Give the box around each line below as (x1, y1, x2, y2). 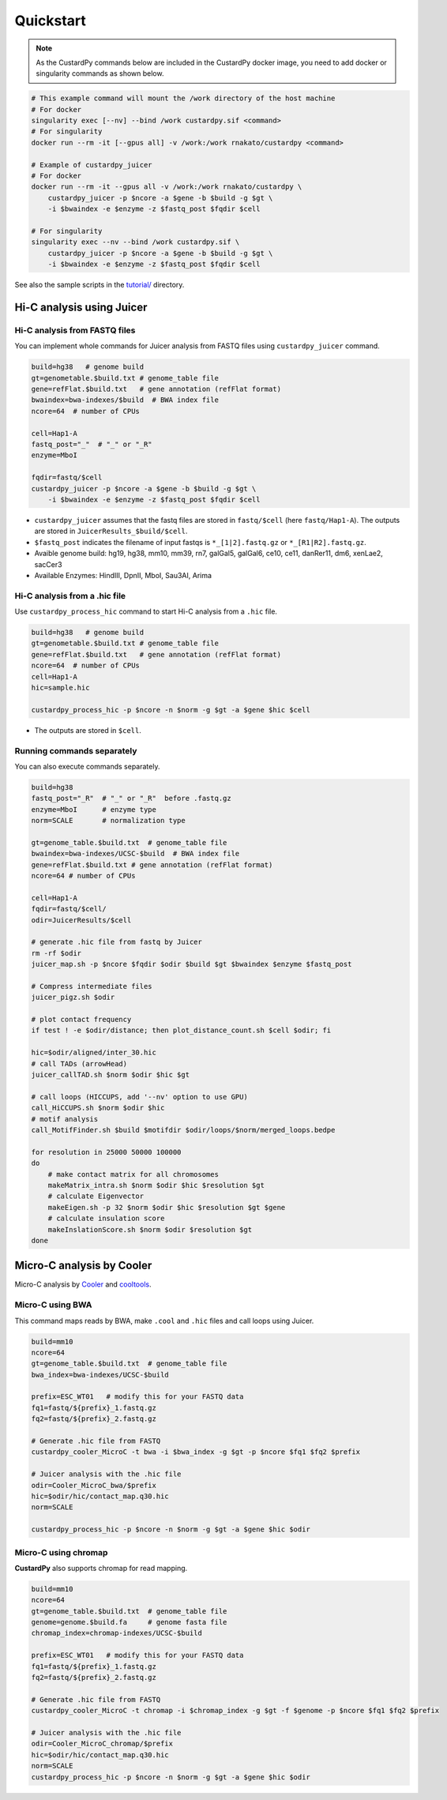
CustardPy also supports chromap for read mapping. (14, 1563, 188, 1573)
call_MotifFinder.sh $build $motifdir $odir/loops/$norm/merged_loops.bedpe (31, 1125, 336, 1134)
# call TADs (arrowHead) (31, 1059, 128, 1068)
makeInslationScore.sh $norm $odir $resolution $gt (47, 1225, 253, 1234)
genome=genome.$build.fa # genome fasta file (31, 1618, 227, 1627)
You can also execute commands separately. (14, 761, 160, 771)
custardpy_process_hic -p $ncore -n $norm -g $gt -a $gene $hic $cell (31, 705, 311, 714)
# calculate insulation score (47, 1214, 165, 1223)
